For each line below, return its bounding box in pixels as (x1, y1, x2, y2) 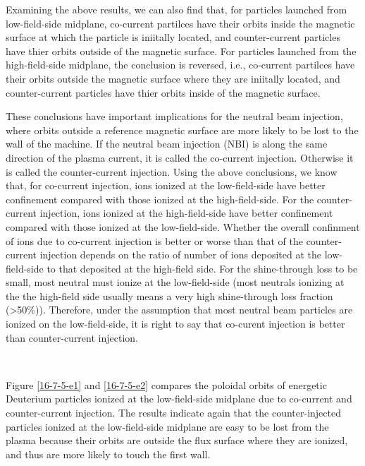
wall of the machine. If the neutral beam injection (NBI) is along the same (6, 136, 328, 151)
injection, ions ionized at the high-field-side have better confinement (39, 205, 333, 220)
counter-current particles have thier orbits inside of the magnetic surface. (6, 85, 321, 100)
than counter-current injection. (6, 330, 138, 345)
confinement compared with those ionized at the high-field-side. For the (6, 191, 314, 206)
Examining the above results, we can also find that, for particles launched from (6, 2, 347, 16)
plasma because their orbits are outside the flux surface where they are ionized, (6, 433, 348, 448)
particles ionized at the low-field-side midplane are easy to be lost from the (6, 419, 329, 434)
